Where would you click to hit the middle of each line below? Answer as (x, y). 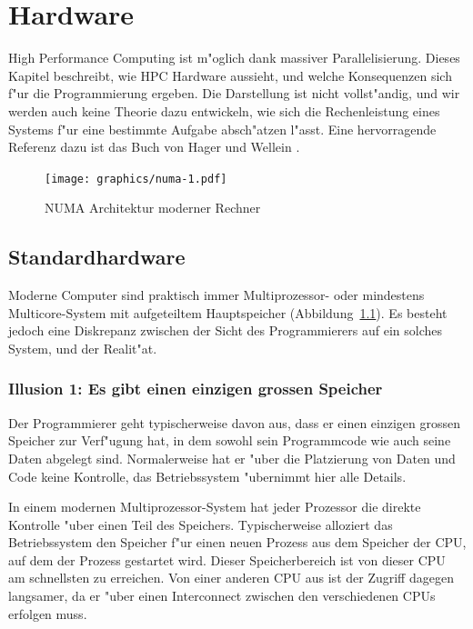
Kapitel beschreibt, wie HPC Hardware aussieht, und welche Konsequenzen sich (230, 75)
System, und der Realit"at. (83, 348)
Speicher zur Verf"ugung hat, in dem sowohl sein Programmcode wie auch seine (230, 440)
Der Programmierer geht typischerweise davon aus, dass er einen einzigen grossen (235, 422)
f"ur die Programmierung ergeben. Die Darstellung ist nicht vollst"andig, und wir (234, 93)
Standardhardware (97, 257)
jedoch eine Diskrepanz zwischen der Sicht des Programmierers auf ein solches (226, 330)
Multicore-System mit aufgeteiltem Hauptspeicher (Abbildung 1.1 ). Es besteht (228, 312)
